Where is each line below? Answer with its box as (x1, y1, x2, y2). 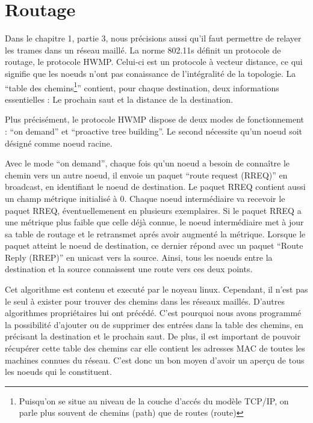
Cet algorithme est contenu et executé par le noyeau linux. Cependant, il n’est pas (5, 283, 308, 296)
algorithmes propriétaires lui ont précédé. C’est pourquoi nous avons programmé (5, 306, 302, 319)
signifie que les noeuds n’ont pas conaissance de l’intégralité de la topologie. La (5, 67, 296, 79)
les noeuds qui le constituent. (5, 365, 112, 378)
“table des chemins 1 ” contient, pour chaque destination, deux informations (5, 79, 279, 94)
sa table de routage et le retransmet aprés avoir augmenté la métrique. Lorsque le (5, 227, 306, 240)
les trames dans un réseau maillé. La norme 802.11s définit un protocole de (5, 43, 281, 56)
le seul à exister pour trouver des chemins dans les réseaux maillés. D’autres (5, 294, 285, 307)
